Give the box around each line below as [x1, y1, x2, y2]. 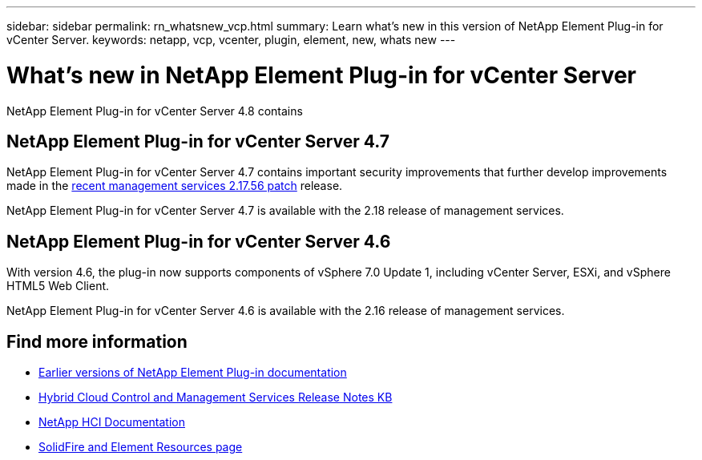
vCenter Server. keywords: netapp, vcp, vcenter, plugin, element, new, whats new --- [6, 33, 456, 46]
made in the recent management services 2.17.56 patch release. [6, 179, 343, 193]
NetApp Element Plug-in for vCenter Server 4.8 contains [6, 103, 303, 118]
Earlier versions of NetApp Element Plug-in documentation [38, 365, 347, 380]
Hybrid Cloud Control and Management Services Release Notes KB [38, 390, 393, 405]
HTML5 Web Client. [6, 279, 110, 293]
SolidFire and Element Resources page [38, 440, 243, 454]
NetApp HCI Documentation [38, 415, 185, 430]
